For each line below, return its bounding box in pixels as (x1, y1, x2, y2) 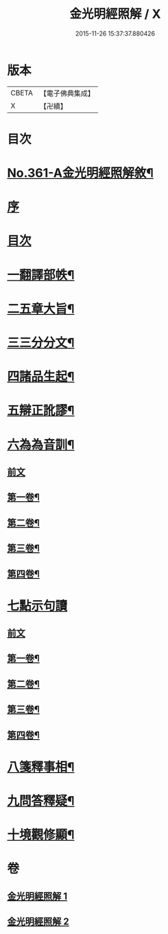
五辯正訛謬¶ (7, 403, 75, 418)
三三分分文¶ (7, 335, 75, 350)
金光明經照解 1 (7, 890, 68, 902)
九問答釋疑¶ (7, 793, 75, 809)
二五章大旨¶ (7, 301, 75, 316)
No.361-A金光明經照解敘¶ (7, 165, 154, 181)
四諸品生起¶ (7, 369, 75, 385)
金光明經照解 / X (69, 6, 161, 22)
